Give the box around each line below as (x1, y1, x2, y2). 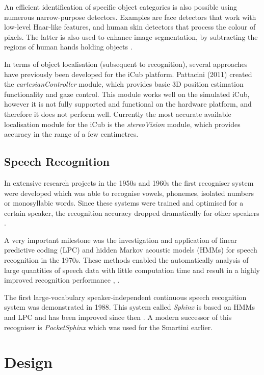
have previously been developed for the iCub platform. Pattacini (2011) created (4, 68, 252, 79)
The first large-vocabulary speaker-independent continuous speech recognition (4, 291, 247, 302)
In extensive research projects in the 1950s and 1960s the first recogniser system (4, 177, 254, 188)
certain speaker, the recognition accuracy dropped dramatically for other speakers (4, 207, 259, 218)
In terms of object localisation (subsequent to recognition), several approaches (4, 58, 248, 69)
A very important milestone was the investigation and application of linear (4, 234, 237, 245)
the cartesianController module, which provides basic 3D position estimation (4, 79, 244, 89)
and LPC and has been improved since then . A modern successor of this (4, 312, 232, 322)
